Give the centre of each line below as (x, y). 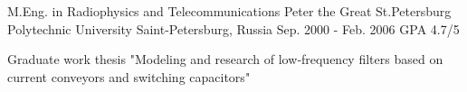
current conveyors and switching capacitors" (129, 76)
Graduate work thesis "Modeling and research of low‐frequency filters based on (225, 59)
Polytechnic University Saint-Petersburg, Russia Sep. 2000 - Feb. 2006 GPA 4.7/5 (233, 28)
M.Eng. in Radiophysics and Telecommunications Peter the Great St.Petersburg (229, 11)
